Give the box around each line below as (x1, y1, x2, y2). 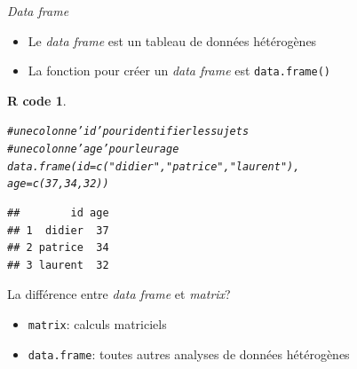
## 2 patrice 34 (7, 241, 109, 255)
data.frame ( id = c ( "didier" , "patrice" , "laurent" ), (7, 160, 300, 173)
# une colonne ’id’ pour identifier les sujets (7, 125, 250, 138)
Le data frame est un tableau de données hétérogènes (28, 31, 317, 50)
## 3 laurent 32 (7, 258, 109, 271)
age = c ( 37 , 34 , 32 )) (7, 177, 109, 191)
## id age (7, 207, 109, 220)
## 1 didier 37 (7, 224, 109, 237)
